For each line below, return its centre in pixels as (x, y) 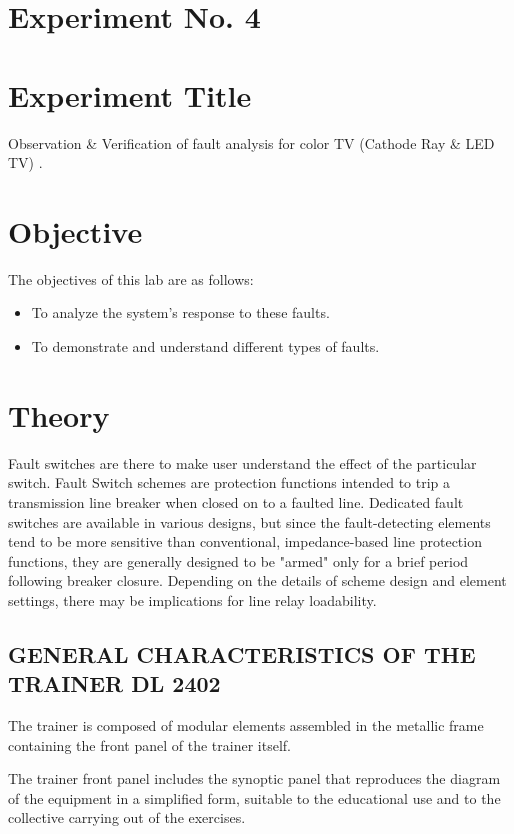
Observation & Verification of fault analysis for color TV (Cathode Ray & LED (251, 142)
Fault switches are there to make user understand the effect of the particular (242, 462)
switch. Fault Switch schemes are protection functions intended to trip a (229, 482)
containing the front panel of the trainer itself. (149, 744)
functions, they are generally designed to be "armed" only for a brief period (238, 560)
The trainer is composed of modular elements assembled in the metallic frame (246, 725)
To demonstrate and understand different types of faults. (205, 346)
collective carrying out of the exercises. (127, 817)
